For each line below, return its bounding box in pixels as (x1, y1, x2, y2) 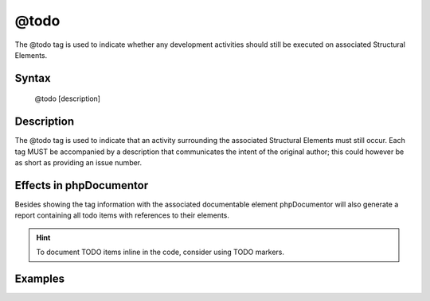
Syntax (14, 71, 51, 85)
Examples (14, 272, 65, 285)
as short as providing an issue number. (14, 158, 143, 168)
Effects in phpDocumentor (14, 179, 149, 192)
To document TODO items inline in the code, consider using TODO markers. (36, 247, 285, 257)
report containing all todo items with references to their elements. (14, 210, 230, 220)
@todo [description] (34, 94, 101, 103)
